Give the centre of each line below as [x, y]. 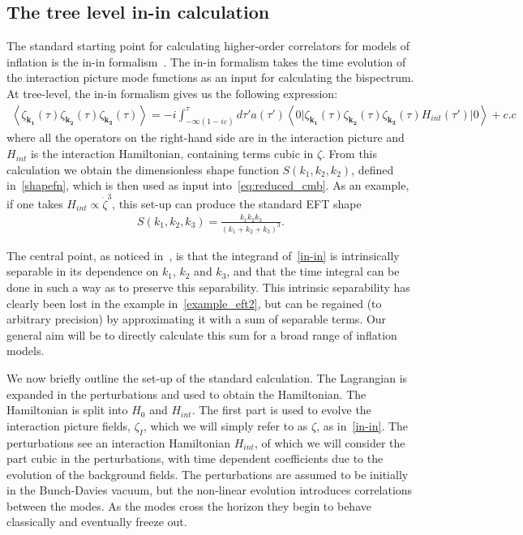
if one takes [35, 203]
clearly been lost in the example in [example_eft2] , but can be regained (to [194, 303]
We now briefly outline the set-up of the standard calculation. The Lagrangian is [207, 377]
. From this [350, 154]
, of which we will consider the [330, 442]
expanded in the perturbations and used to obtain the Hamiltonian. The [186, 394]
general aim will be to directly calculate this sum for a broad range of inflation [202, 334]
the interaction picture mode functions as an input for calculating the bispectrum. [210, 77]
